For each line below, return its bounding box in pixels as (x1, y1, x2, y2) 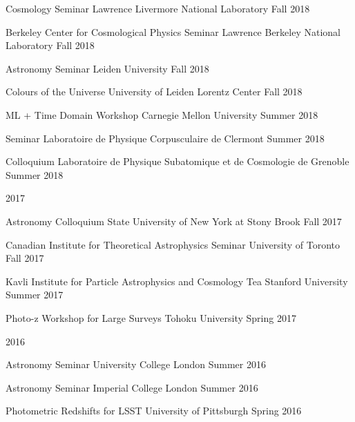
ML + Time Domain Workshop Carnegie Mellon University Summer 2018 (6, 107, 318, 122)
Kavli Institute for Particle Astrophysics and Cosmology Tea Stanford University (6, 274, 348, 288)
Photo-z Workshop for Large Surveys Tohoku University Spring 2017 (6, 310, 296, 325)
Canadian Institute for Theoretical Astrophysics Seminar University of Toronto (6, 237, 340, 251)
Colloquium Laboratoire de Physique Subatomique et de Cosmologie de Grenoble (6, 154, 349, 169)
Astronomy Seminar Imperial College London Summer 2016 (6, 380, 258, 394)
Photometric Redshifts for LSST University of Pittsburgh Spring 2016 (6, 403, 302, 418)
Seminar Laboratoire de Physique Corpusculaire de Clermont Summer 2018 (6, 131, 325, 145)
